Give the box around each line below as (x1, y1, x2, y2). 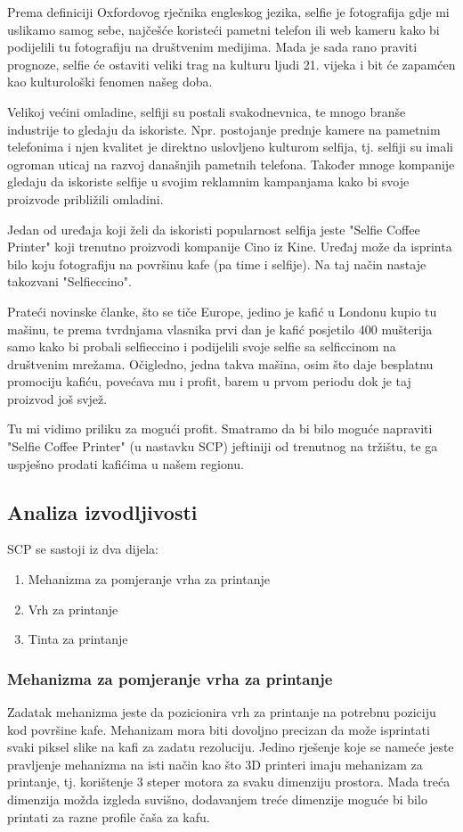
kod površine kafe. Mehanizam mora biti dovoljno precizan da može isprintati (7, 720, 430, 738)
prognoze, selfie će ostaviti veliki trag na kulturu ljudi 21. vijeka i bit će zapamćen (7, 54, 456, 73)
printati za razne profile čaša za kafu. (7, 807, 210, 826)
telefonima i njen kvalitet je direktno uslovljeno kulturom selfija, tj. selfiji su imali (7, 137, 453, 156)
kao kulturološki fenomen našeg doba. (7, 72, 213, 91)
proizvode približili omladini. (7, 189, 164, 208)
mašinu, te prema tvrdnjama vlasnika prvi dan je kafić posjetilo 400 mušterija (7, 319, 433, 338)
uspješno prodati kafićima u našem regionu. (7, 454, 244, 473)
